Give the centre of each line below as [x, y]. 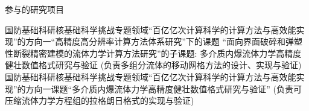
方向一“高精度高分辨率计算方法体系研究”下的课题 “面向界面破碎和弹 [160, 41]
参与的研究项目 [34, 9]
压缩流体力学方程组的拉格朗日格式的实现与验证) [100, 100]
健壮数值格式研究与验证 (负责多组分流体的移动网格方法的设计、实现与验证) [153, 65]
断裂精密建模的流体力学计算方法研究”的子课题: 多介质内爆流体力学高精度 [157, 53]
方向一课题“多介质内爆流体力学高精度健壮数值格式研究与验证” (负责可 [164, 88]
